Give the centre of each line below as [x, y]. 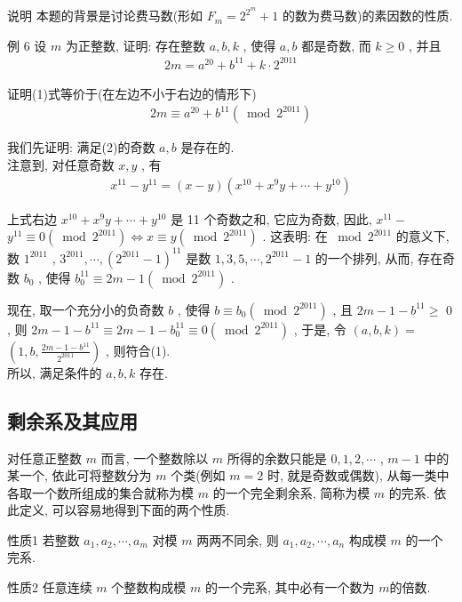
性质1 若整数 [44, 539]
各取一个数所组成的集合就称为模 [100, 492]
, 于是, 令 [320, 329]
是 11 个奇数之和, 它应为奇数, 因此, [271, 218]
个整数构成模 [149, 587]
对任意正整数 [44, 458]
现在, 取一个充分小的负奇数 [86, 309]
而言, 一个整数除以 [155, 458]
